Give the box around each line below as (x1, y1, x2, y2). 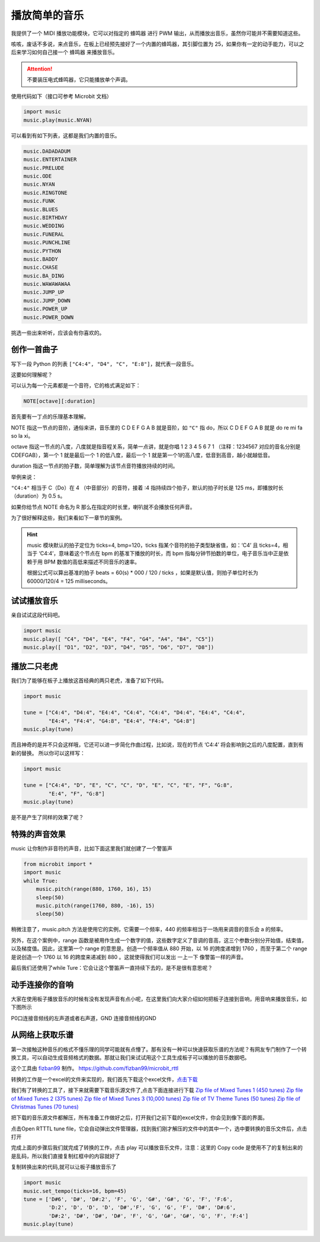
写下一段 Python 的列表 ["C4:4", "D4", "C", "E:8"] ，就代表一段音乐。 (11, 360, 197, 367)
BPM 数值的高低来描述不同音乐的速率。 (43, 558, 140, 565)
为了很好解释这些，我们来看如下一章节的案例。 (11, 514, 126, 521)
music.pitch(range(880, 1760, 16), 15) (36, 886, 152, 893)
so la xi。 (11, 432, 34, 440)
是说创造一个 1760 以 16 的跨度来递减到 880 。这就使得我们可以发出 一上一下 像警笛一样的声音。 (11, 953, 247, 960)
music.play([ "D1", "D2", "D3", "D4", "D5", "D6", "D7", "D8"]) (23, 644, 215, 651)
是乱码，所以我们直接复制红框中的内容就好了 (11, 1152, 120, 1160)
